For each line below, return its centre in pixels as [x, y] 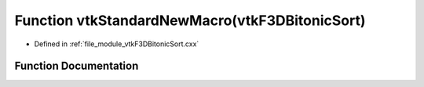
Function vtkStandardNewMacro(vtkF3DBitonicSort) [190, 20]
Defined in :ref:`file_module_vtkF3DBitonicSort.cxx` [117, 44]
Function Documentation [77, 66]
